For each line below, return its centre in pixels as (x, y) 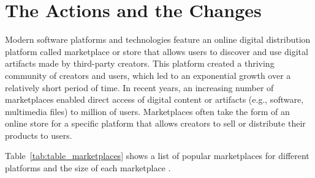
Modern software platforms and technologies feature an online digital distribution (158, 39)
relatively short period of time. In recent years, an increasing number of (139, 87)
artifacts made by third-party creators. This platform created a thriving (140, 63)
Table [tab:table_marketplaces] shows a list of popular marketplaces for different (157, 156)
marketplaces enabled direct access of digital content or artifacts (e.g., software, (154, 99)
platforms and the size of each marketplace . (88, 168)
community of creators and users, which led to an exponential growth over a (148, 75)
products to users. (39, 135)
